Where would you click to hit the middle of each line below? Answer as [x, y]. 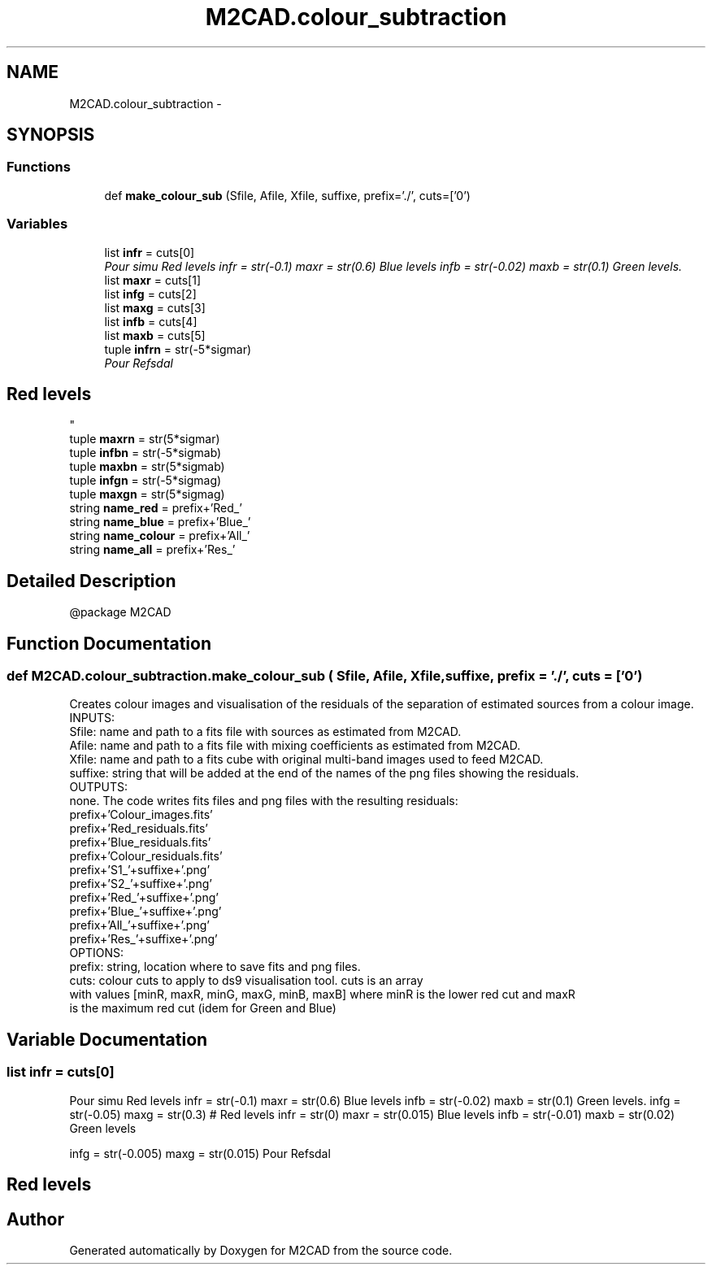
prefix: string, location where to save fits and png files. [215, 967]
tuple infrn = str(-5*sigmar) [178, 349]
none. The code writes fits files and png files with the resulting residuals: [264, 801]
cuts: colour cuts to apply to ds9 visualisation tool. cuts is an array [246, 981]
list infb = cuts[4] [151, 321]
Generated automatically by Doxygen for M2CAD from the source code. [261, 1250]
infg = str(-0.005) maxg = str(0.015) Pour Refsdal [200, 1153]
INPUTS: [92, 718]
